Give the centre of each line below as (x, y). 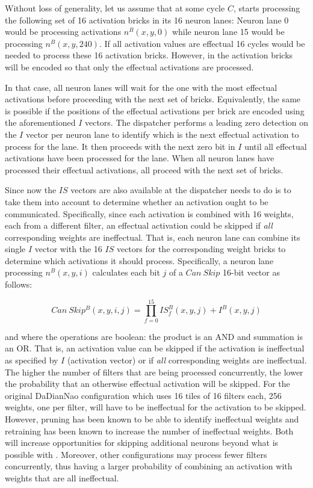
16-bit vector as (251, 272)
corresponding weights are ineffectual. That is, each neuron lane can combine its (153, 237)
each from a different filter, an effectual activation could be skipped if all (139, 225)
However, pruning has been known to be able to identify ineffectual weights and (152, 419)
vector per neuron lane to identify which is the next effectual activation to (162, 134)
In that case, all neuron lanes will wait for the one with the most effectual (141, 87)
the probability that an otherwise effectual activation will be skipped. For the (147, 384)
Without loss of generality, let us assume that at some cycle (115, 8)
